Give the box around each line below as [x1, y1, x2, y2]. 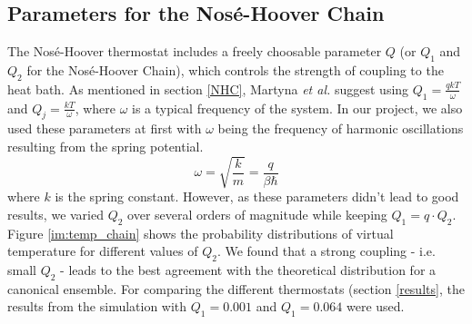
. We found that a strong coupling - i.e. [216, 241, 436, 260]
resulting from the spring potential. [7, 136, 204, 155]
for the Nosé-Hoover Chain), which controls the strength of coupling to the [26, 61, 444, 79]
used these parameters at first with [7, 119, 202, 138]
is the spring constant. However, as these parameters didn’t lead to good [55, 187, 459, 206]
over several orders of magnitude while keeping [127, 204, 387, 223]
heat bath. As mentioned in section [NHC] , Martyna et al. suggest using [7, 79, 409, 98]
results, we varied [7, 204, 104, 223]
